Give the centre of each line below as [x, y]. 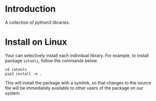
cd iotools [16, 69]
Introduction [30, 9]
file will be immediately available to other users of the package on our [74, 88]
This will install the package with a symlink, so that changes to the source [78, 83]
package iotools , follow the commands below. [51, 60]
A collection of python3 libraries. [37, 22]
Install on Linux [36, 42]
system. [13, 93]
